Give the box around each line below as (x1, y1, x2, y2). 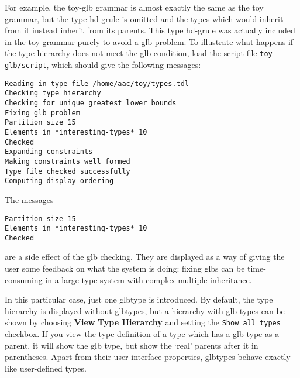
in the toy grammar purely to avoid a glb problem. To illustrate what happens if (5, 35, 294, 47)
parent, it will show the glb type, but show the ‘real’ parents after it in (5, 339, 258, 351)
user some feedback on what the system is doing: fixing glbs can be (5, 262, 245, 274)
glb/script (5, 61, 47, 70)
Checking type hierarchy (5, 89, 101, 98)
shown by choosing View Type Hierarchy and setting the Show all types (5, 316, 281, 328)
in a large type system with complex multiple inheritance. (45, 273, 252, 286)
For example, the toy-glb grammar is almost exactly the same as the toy (5, 1, 264, 13)
